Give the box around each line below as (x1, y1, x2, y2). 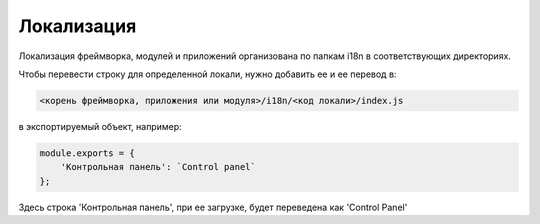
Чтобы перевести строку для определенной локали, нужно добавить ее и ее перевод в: (18, 68, 397, 80)
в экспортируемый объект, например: (18, 120, 182, 132)
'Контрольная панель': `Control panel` (60, 161, 257, 173)
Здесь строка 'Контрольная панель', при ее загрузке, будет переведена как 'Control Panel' (18, 201, 408, 213)
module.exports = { (39, 147, 135, 159)
